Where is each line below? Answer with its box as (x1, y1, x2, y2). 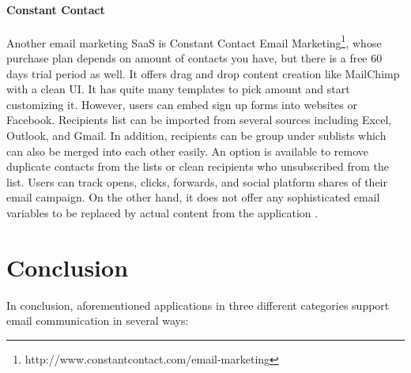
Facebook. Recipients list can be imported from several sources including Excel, (6, 111, 392, 128)
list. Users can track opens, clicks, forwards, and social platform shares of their (6, 173, 388, 190)
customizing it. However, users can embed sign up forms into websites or (6, 96, 357, 112)
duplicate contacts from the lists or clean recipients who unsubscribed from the (6, 158, 390, 175)
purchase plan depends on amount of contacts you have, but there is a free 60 (6, 50, 383, 66)
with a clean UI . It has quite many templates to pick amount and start (6, 81, 350, 97)
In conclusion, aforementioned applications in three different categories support (6, 296, 390, 313)
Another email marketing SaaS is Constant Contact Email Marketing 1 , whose (6, 32, 382, 51)
